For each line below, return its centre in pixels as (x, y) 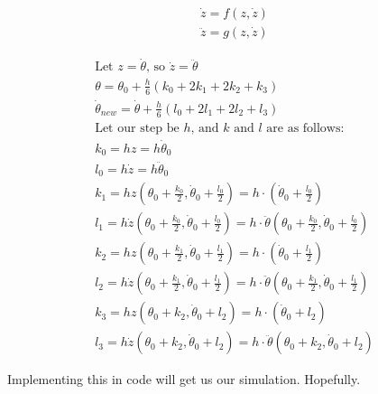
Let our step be (137, 128)
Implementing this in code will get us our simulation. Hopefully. (184, 379)
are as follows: (305, 128)
